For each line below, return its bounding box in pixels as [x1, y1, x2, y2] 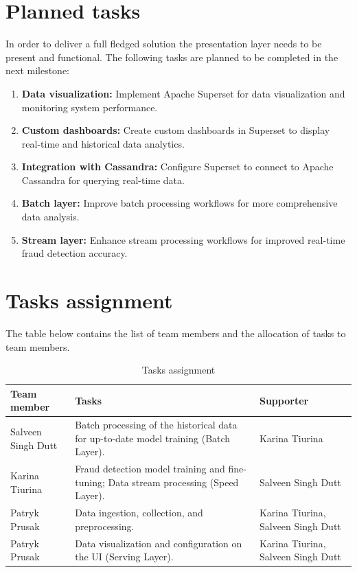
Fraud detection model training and [75, 461, 225, 476]
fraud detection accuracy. [21, 246, 128, 260]
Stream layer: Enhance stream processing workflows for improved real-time [21, 232, 345, 247]
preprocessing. [75, 518, 135, 533]
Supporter [259, 393, 309, 407]
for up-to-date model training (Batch [75, 431, 231, 445]
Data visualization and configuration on [75, 536, 242, 550]
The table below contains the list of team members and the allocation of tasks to [5, 325, 346, 340]
